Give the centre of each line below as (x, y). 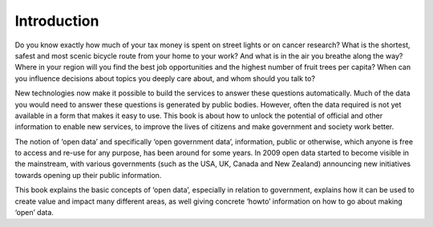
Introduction (57, 21)
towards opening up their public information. (88, 175)
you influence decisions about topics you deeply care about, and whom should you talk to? (165, 78)
